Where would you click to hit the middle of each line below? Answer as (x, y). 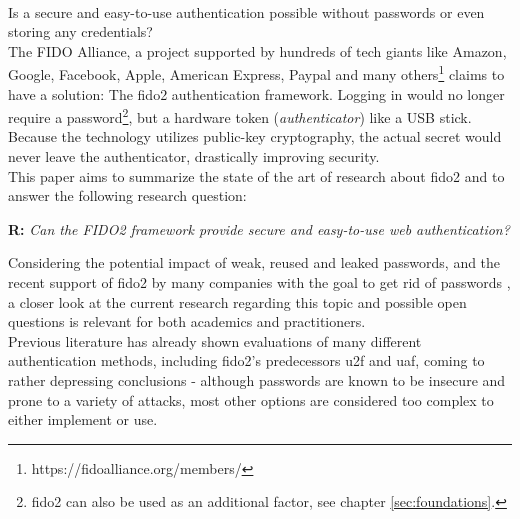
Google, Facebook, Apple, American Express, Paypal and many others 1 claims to (256, 73)
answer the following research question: (127, 195)
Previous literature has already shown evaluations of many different (215, 340)
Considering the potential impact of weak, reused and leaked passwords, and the (254, 262)
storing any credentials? (80, 31)
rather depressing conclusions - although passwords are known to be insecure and (257, 380)
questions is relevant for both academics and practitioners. (187, 321)
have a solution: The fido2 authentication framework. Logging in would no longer (256, 93)
